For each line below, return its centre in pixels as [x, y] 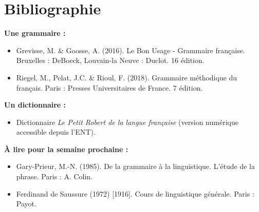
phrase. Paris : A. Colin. [54, 176]
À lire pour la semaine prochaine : [66, 149]
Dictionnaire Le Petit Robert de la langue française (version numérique [127, 122]
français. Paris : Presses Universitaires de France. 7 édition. [109, 87]
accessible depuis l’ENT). [56, 132]
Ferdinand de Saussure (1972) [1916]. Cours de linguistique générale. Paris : [135, 193]
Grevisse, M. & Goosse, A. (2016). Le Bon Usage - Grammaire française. [131, 50]
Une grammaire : [35, 33]
